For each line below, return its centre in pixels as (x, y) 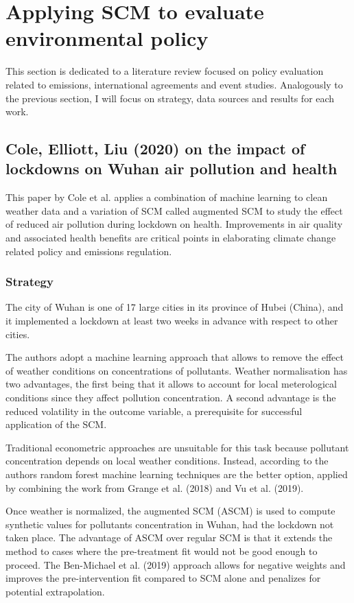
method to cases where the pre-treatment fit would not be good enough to (162, 551)
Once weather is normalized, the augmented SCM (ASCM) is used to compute (170, 511)
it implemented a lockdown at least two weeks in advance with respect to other (172, 321)
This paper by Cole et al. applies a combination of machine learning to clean (167, 197)
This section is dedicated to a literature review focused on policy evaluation (165, 71)
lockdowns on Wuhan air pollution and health (172, 168)
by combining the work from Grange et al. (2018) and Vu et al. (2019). (155, 487)
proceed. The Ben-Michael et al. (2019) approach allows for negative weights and (176, 564)
